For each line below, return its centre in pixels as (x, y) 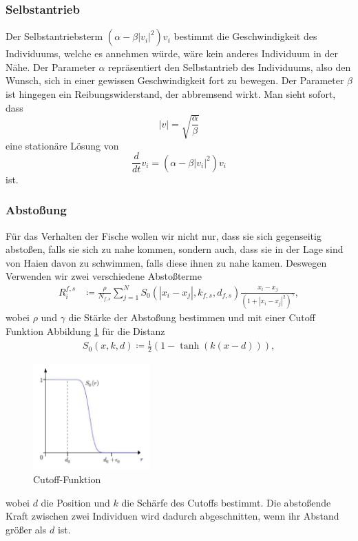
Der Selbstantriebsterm (54, 36)
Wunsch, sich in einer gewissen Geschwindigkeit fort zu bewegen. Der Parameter (175, 80)
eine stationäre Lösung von (62, 145)
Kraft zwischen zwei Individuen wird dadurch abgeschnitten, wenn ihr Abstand (172, 516)
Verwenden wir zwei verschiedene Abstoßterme (104, 276)
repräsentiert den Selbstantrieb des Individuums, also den (230, 67)
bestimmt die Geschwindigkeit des (245, 36)
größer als (26, 529)
